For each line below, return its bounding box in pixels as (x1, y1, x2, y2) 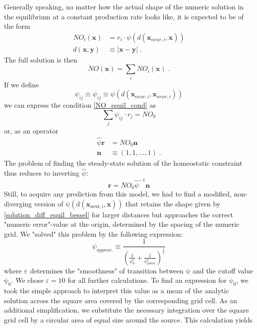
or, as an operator (4, 126, 59, 136)
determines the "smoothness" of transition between (30, 265, 184, 275)
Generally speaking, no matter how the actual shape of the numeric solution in (4, 1, 244, 11)
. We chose (11, 275, 44, 285)
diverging (4, 198, 32, 208)
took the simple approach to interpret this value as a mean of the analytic (4, 285, 229, 296)
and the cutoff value (193, 265, 254, 275)
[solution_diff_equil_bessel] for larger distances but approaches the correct (4, 209, 233, 219)
